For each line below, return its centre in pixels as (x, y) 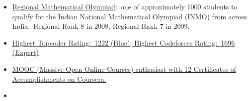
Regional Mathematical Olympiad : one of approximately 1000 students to (125, 6)
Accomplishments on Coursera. (59, 78)
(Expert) (25, 52)
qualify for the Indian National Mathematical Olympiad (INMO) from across (129, 16)
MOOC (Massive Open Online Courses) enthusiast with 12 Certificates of (124, 69)
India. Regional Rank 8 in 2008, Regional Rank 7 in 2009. (101, 26)
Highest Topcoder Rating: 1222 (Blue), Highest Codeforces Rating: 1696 (124, 42)
